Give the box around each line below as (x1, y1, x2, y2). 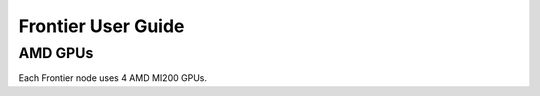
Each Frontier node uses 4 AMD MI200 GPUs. (18, 72, 207, 84)
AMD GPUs (18, 44, 94, 62)
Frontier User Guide (18, 15, 185, 37)
